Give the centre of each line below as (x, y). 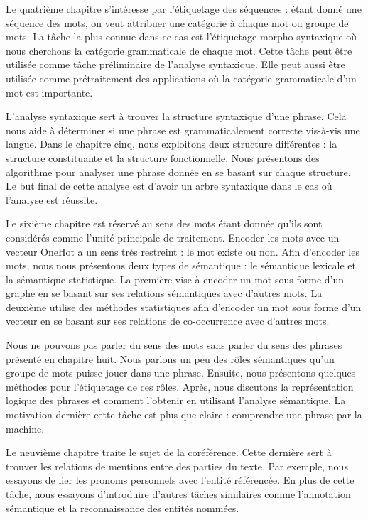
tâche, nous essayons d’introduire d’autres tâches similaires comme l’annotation (178, 494)
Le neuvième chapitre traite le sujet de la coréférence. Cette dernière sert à (169, 452)
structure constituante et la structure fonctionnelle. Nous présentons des (163, 157)
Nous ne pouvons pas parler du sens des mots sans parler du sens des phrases (174, 345)
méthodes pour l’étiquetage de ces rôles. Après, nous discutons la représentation (180, 386)
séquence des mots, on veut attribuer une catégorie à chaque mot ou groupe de (177, 22)
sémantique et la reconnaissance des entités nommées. (123, 508)
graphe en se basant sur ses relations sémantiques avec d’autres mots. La (164, 293)
